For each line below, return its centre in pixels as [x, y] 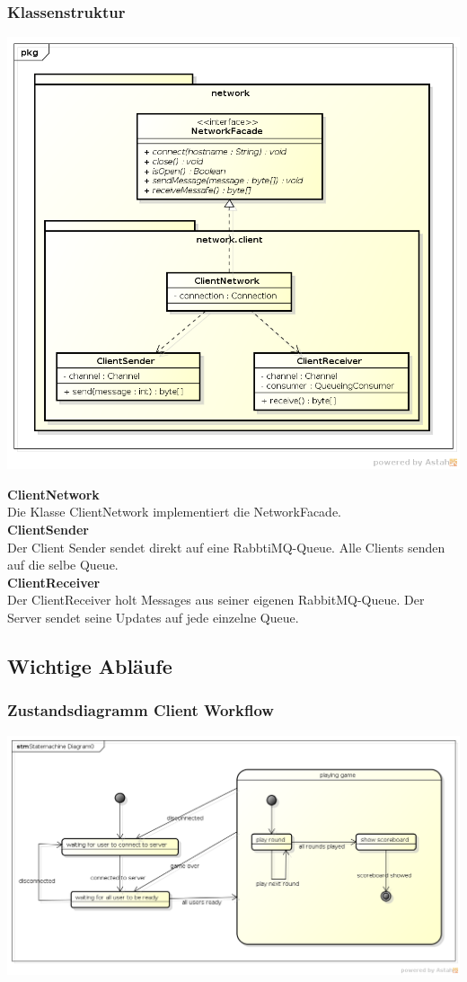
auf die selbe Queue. [63, 565]
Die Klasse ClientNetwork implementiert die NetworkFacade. [175, 512]
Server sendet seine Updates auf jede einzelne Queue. [153, 618]
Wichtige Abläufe [90, 666]
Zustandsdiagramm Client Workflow [141, 710]
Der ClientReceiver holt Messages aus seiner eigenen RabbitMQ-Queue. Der [216, 600]
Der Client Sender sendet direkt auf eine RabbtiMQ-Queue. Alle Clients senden [226, 547]
